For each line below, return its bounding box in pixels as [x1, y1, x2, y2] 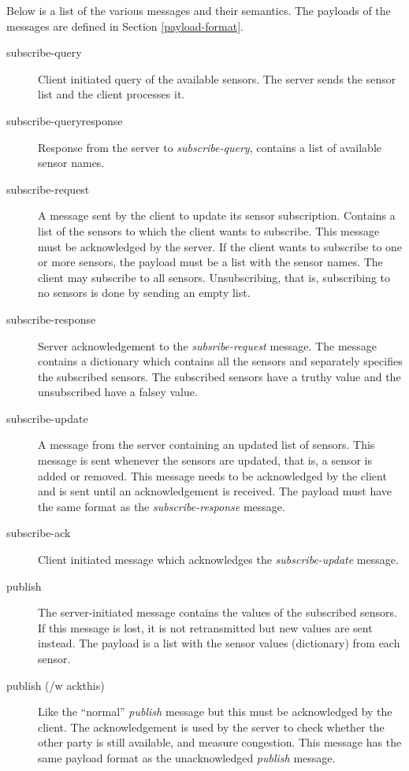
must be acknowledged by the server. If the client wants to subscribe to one [38, 238, 403, 254]
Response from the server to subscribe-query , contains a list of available [38, 139, 382, 155]
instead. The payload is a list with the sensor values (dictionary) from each [38, 635, 400, 651]
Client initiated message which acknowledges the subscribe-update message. [38, 551, 399, 568]
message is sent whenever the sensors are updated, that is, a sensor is [38, 452, 373, 469]
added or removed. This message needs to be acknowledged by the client [38, 467, 387, 484]
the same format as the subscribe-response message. [38, 498, 285, 514]
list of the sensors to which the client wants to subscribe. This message [38, 222, 380, 239]
